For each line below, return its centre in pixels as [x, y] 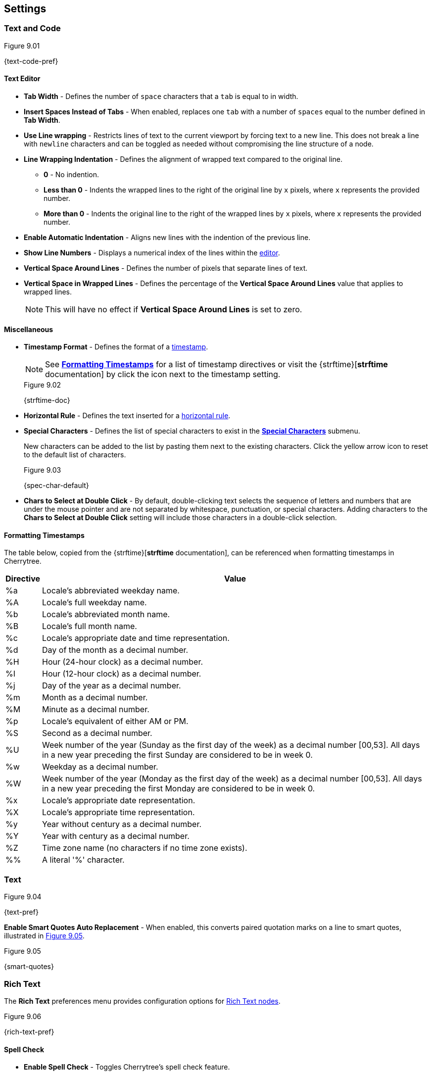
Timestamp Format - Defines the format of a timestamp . [116, 347]
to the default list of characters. [75, 455]
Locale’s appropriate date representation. [119, 801]
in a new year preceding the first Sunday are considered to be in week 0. [177, 755]
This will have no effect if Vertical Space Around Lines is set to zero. [174, 310]
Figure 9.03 [43, 470]
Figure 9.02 [43, 385]
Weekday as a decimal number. [100, 767]
